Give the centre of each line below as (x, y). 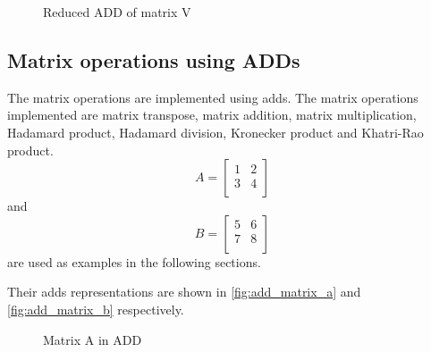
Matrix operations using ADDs (154, 59)
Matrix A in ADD (93, 339)
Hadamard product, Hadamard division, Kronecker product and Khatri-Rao (215, 132)
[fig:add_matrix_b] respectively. (96, 309)
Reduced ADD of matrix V (117, 12)
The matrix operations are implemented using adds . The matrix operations (213, 97)
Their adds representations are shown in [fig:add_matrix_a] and (184, 292)
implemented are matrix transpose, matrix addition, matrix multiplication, (212, 115)
